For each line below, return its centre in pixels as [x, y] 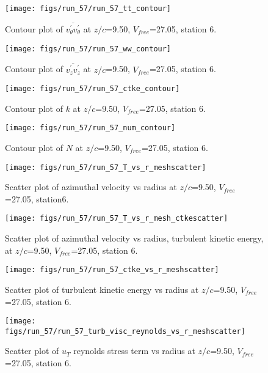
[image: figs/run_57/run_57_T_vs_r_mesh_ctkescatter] [117, 219]
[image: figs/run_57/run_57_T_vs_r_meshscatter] [106, 167]
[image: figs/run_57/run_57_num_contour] [90, 128]
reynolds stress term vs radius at [134, 351]
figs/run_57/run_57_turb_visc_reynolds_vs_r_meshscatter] [125, 331]
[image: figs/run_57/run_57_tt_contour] [88, 9]
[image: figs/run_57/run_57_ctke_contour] [92, 89]
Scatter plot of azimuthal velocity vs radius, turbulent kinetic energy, [134, 238]
